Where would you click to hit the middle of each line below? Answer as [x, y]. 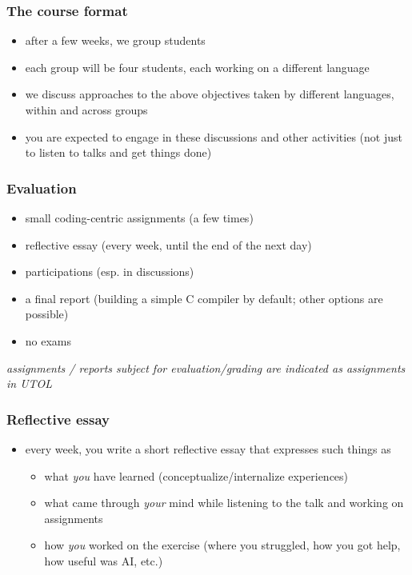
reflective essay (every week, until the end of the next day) [168, 244]
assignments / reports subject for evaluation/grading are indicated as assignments [206, 367]
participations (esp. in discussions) [110, 272]
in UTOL [30, 383]
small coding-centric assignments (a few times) [139, 218]
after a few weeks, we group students [115, 40]
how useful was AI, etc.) [104, 560]
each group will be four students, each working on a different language [197, 67]
